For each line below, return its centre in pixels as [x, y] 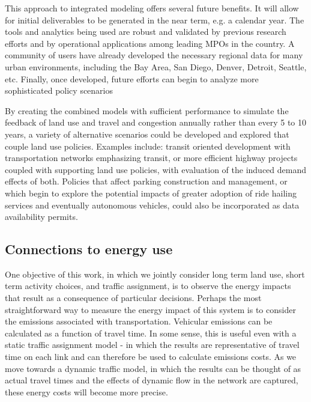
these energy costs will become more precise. [86, 391]
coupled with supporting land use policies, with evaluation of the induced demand [155, 169]
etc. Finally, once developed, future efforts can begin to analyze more [132, 78]
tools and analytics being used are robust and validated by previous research [146, 32]
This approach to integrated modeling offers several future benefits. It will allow [152, 8]
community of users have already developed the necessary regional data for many [154, 55]
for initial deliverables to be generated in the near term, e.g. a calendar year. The [155, 20]
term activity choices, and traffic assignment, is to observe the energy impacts [148, 286]
